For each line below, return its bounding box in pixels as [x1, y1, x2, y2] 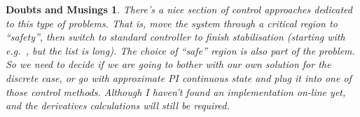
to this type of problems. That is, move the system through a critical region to [6, 15, 338, 30]
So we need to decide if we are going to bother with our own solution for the [6, 57, 331, 71]
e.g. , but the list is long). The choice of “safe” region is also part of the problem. [6, 43, 355, 57]
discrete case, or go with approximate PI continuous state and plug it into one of [6, 70, 352, 85]
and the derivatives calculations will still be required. [6, 98, 230, 113]
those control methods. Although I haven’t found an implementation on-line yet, [6, 84, 346, 99]
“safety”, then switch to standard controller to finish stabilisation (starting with [6, 29, 345, 44]
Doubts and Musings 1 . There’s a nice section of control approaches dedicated [6, 2, 352, 16]
